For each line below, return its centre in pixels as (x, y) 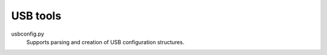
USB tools (36, 16)
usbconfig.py (28, 34)
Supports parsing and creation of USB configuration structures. (105, 42)
